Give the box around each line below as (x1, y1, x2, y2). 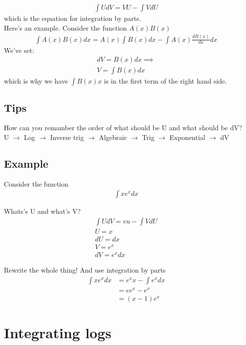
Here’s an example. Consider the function (4, 22, 127, 33)
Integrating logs (4, 323, 112, 343)
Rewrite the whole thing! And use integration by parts (4, 265, 166, 275)
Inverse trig (50, 132, 84, 142)
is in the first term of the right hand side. (104, 76, 227, 86)
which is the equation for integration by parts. (4, 13, 141, 23)
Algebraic (98, 132, 127, 142)
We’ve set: (4, 45, 34, 55)
